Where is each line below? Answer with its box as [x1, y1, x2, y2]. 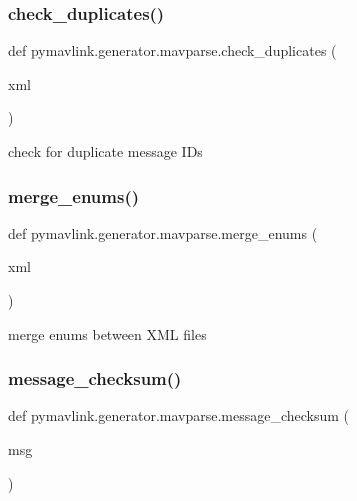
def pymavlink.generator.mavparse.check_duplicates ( [8, 40, 337, 61]
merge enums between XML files [8, 323, 207, 344]
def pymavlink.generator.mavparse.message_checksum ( [8, 405, 350, 426]
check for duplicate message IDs [8, 141, 203, 161]
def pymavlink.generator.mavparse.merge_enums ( [8, 222, 318, 243]
